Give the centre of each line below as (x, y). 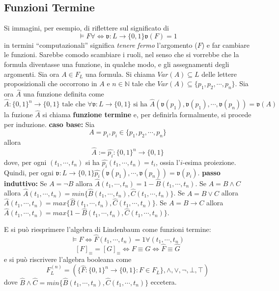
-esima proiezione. (209, 162)
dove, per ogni (25, 162)
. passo (209, 172)
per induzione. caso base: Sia (49, 124)
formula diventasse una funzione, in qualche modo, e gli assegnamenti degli (117, 64)
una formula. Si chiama (120, 74)
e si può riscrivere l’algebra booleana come (68, 259)
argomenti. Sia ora (32, 74)
